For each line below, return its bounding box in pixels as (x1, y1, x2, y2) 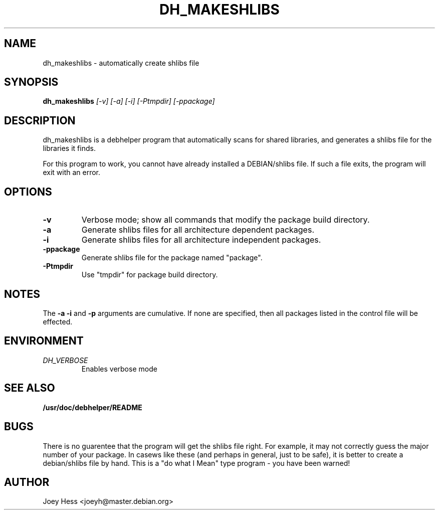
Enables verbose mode (81, 364, 157, 373)
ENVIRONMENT (4, 334, 84, 348)
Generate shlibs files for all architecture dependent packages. (81, 225, 314, 235)
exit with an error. (43, 168, 101, 177)
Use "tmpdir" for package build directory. (81, 270, 218, 279)
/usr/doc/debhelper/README (43, 403, 142, 412)
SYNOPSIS (4, 76, 59, 89)
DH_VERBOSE (43, 356, 88, 365)
